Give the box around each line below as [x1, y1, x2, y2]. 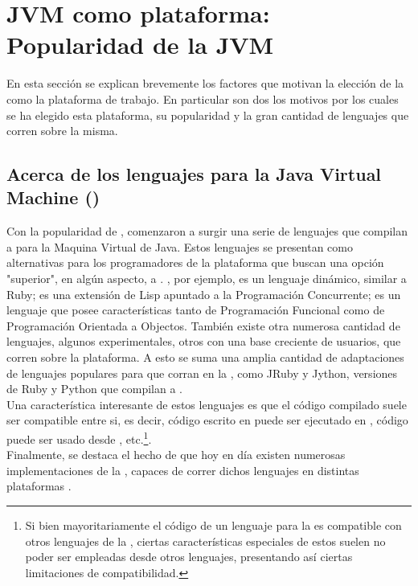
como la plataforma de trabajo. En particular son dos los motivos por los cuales [6, 90, 399, 107]
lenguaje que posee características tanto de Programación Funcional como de [6, 301, 385, 318]
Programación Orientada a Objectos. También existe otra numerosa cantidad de [6, 317, 400, 334]
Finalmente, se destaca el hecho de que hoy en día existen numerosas [6, 446, 346, 463]
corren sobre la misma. [6, 122, 118, 139]
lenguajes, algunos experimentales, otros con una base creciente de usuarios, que [6, 333, 401, 350]
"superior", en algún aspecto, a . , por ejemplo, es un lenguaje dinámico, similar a [6, 270, 407, 287]
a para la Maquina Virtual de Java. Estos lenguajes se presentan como [6, 238, 353, 255]
